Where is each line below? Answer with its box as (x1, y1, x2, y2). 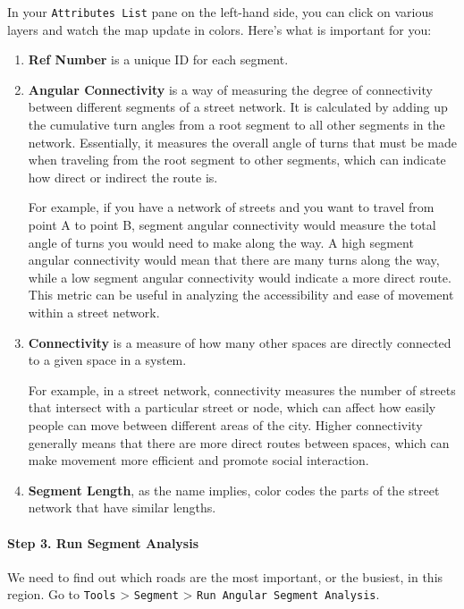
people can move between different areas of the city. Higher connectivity (28, 415, 423, 434)
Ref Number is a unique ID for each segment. (28, 50, 289, 69)
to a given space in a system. (28, 351, 187, 369)
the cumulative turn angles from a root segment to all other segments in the (28, 115, 445, 134)
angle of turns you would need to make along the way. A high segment (28, 233, 414, 251)
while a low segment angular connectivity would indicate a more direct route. (28, 267, 451, 286)
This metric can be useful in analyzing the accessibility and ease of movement (28, 285, 454, 304)
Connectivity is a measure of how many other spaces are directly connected (28, 333, 451, 351)
